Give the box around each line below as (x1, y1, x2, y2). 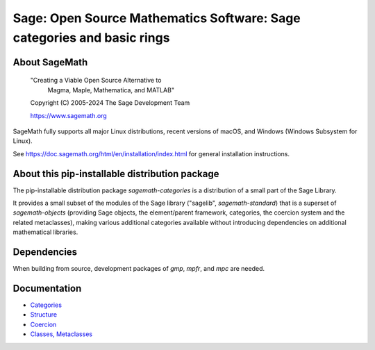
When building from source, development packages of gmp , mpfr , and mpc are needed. (12, 265, 265, 273)
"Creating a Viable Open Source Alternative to (30, 76, 162, 85)
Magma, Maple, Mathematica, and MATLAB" (47, 85, 175, 94)
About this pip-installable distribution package (12, 167, 219, 180)
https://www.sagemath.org (30, 111, 107, 119)
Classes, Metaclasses (30, 330, 93, 338)
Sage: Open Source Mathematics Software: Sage (12, 10, 301, 26)
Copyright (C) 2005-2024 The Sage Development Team (30, 99, 190, 107)
